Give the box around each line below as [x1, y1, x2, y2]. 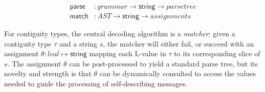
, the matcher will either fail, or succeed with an [103, 38, 254, 49]
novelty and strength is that [4, 68, 92, 79]
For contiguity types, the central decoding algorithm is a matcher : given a [4, 28, 235, 39]
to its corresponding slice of [174, 48, 260, 59]
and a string [59, 38, 98, 49]
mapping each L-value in [89, 48, 166, 59]
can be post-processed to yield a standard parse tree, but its [69, 58, 258, 68]
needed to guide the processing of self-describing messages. [4, 78, 187, 89]
